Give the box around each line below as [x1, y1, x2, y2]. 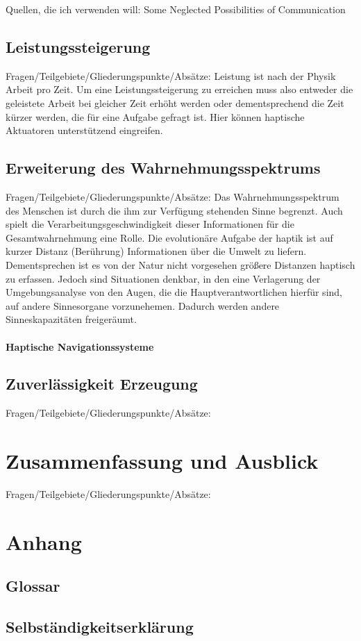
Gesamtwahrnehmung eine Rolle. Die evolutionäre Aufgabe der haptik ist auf [6, 230, 333, 244]
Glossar [6, 575, 60, 597]
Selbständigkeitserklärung [6, 616, 194, 638]
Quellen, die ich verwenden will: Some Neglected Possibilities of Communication [6, 2, 346, 16]
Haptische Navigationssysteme [6, 339, 154, 353]
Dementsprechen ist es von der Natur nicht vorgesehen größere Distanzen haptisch [6, 257, 355, 272]
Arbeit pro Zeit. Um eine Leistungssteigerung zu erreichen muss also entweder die [6, 82, 353, 97]
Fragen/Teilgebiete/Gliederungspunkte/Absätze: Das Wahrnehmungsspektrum [6, 189, 339, 203]
